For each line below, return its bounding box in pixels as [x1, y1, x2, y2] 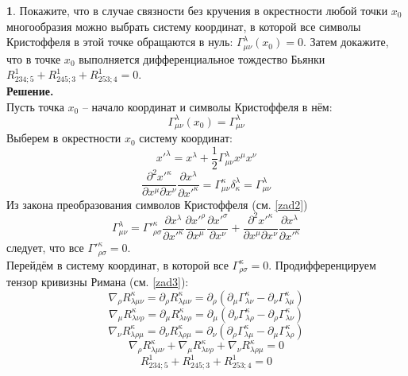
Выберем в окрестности [6, 130, 121, 146]
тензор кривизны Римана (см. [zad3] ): [6, 273, 189, 290]
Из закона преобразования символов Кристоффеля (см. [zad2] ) [6, 196, 308, 212]
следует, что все [6, 239, 84, 256]
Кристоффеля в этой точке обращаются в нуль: [6, 33, 233, 50]
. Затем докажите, [302, 33, 389, 50]
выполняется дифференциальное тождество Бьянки [79, 50, 325, 67]
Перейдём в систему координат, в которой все [6, 256, 229, 273]
